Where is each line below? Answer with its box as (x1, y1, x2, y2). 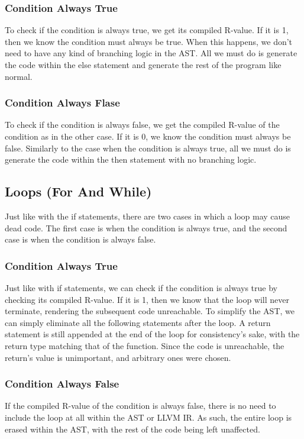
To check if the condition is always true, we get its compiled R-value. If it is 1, (5, 24, 289, 36)
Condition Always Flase (5, 95, 120, 110)
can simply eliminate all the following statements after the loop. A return (5, 316, 271, 328)
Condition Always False (5, 376, 119, 391)
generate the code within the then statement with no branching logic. (5, 153, 257, 166)
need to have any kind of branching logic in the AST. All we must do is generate (5, 47, 297, 59)
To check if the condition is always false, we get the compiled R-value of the (5, 118, 280, 131)
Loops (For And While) (5, 182, 152, 201)
